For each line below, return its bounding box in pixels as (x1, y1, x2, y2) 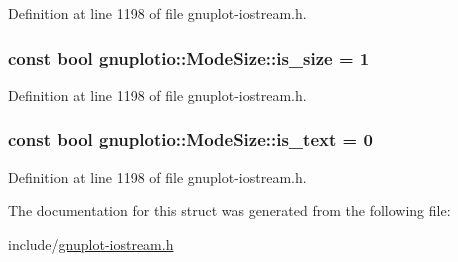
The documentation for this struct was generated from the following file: (8, 200, 451, 221)
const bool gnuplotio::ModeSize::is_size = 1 (8, 45, 370, 70)
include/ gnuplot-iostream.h (8, 233, 174, 254)
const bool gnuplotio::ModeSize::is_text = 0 (8, 127, 373, 152)
